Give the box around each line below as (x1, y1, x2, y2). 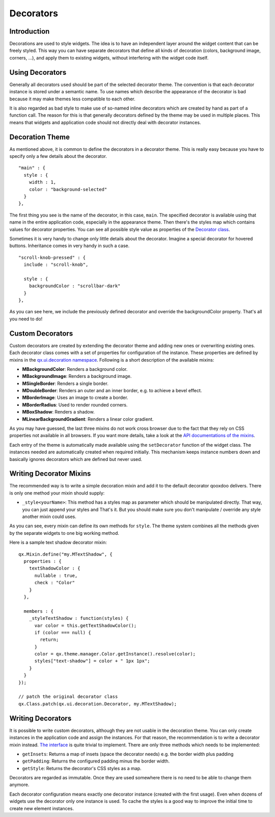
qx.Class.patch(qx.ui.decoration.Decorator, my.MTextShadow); (18, 701, 177, 706)
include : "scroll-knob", (23, 262, 89, 267)
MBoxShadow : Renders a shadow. (22, 409, 95, 415)
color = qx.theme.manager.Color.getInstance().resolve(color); (34, 651, 196, 657)
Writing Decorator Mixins (9, 469, 91, 478)
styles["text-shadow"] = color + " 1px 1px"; (34, 658, 150, 664)
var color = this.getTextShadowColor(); (34, 622, 137, 629)
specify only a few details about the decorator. (9, 153, 107, 159)
